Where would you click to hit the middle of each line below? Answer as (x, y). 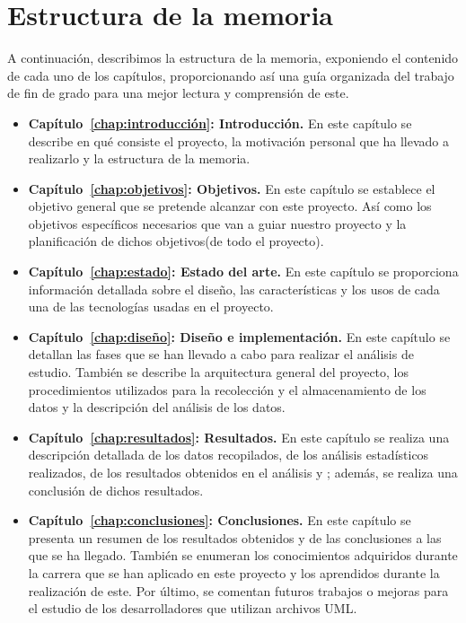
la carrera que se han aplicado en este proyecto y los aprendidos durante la (234, 572)
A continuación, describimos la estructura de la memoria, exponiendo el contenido (233, 58)
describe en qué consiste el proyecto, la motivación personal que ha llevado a (239, 140)
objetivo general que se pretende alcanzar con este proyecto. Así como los (230, 206)
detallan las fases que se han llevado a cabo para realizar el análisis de (221, 354)
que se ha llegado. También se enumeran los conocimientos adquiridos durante (243, 555)
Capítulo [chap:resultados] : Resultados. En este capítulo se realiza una (239, 437)
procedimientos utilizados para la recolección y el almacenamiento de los (227, 389)
